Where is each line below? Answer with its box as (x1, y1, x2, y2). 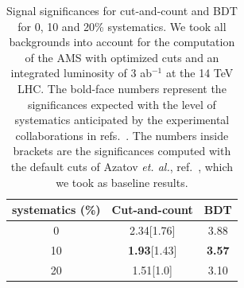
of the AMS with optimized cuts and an (25, 49, 219, 65)
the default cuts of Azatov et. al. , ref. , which (10, 158, 234, 174)
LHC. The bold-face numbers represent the (17, 80, 227, 96)
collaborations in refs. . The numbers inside (15, 126, 229, 143)
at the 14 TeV (165, 64, 234, 81)
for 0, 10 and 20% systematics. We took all (17, 18, 227, 34)
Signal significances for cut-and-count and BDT (6, 2, 238, 18)
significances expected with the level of (27, 95, 216, 112)
